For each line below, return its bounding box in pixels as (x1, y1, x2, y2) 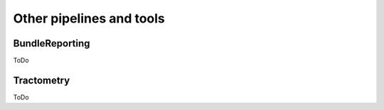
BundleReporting (13, 37, 90, 49)
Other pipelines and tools (13, 11, 165, 26)
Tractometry (13, 74, 70, 86)
